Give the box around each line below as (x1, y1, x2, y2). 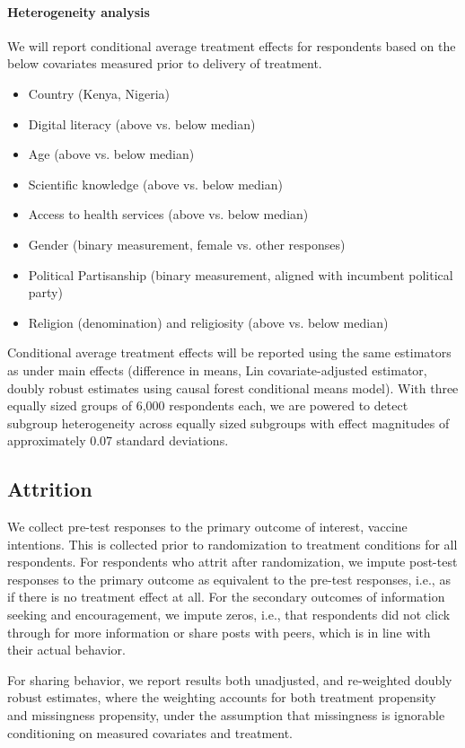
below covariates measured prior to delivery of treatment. (7, 54, 322, 73)
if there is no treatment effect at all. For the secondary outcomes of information (7, 587, 445, 606)
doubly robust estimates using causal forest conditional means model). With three (7, 378, 459, 397)
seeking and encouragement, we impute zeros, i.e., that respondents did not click (7, 605, 451, 624)
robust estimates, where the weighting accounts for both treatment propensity (7, 688, 436, 707)
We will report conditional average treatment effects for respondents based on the (7, 36, 456, 55)
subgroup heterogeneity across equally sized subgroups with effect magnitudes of (7, 413, 450, 432)
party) (28, 283, 63, 302)
